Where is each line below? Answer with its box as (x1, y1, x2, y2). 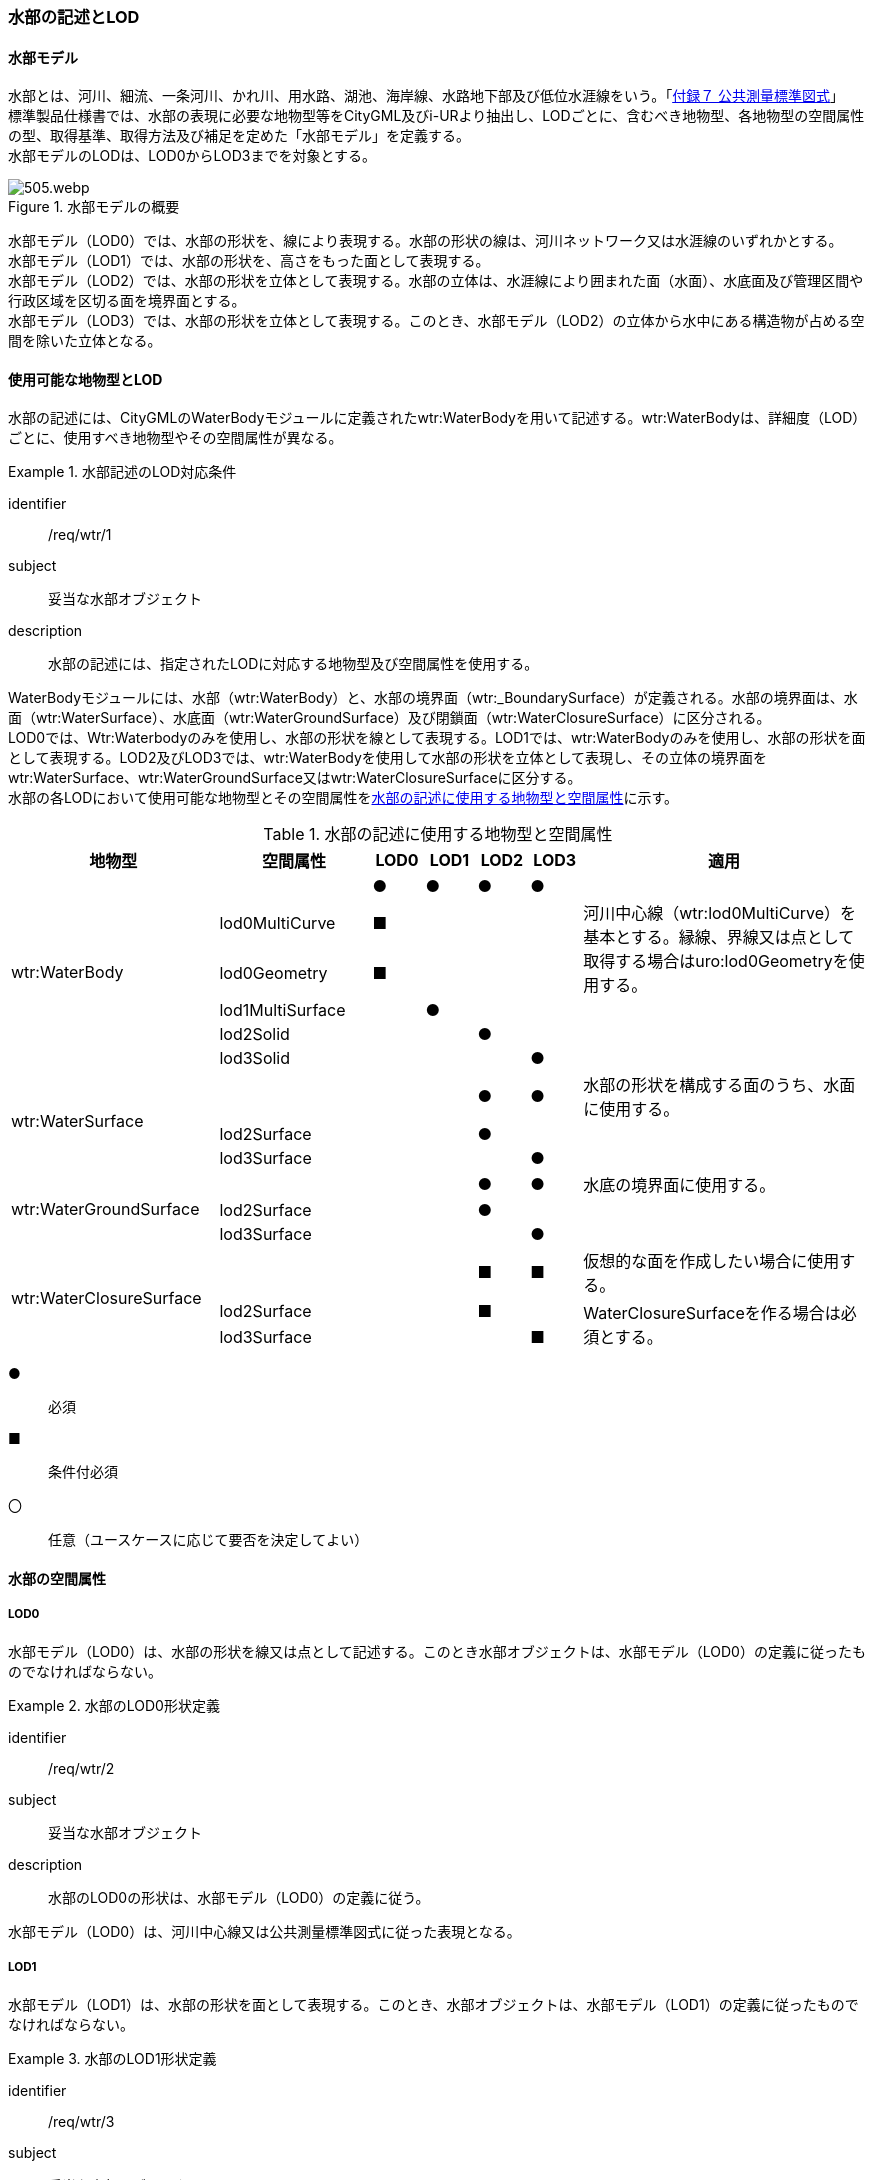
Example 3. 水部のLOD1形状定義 (8, 2049, 217, 2067)
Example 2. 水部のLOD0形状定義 (8, 1696, 220, 1714)
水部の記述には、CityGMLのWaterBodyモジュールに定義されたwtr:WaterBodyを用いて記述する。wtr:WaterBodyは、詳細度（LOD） (8, 409, 867, 427)
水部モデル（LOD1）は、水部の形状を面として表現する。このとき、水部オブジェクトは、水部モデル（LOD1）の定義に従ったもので (8, 1995, 859, 2013)
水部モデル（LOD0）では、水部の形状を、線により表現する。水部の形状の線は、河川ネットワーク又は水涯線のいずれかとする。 (8, 232, 843, 250)
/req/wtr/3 (48, 2112, 115, 2130)
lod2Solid (219, 1024, 290, 1045)
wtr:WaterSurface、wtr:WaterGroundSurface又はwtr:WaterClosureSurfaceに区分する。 (8, 769, 582, 787)
